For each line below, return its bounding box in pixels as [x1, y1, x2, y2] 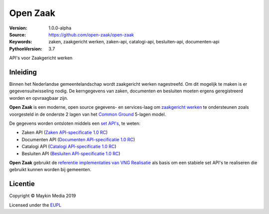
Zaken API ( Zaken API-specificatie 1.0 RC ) [21, 130, 108, 136]
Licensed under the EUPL [9, 202, 62, 208]
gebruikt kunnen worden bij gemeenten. [9, 167, 92, 173]
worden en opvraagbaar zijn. [9, 95, 68, 101]
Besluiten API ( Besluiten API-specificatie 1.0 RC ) [21, 150, 121, 157]
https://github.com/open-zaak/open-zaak [48, 31, 134, 37]
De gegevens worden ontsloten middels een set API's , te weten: [9, 120, 140, 126]
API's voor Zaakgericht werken [9, 55, 73, 61]
